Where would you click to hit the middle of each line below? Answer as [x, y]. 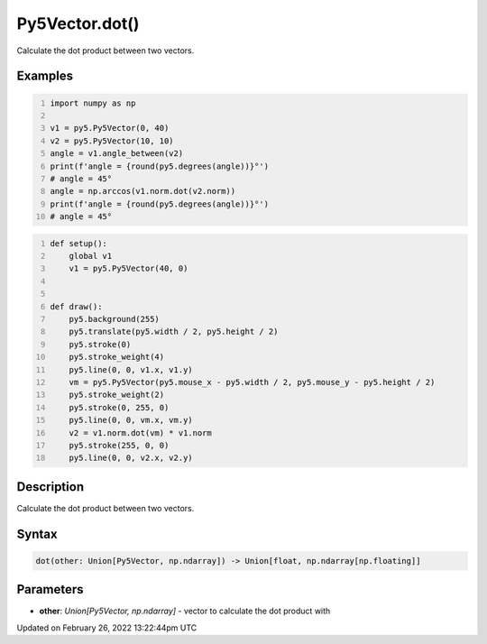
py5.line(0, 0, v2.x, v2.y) [131, 458]
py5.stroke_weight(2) [117, 395]
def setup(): [79, 243]
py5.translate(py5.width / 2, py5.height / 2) [174, 332]
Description [51, 487]
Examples [45, 76]
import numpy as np [93, 103]
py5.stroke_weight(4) [117, 357]
